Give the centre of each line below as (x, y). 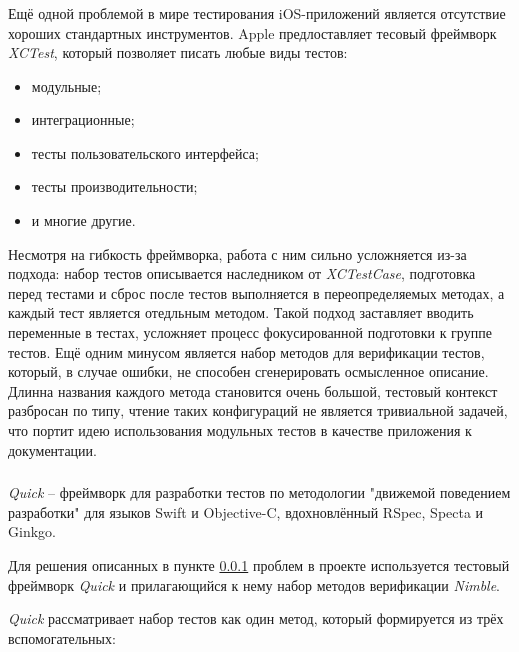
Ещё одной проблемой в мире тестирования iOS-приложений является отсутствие (257, 12)
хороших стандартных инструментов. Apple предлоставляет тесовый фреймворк (252, 32)
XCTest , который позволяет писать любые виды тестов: (178, 52)
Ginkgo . (32, 531)
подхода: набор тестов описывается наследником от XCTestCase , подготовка (242, 273)
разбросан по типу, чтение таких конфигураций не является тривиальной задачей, (258, 410)
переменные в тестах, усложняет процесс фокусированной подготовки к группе (250, 332)
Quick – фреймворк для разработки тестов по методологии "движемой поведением (259, 492)
